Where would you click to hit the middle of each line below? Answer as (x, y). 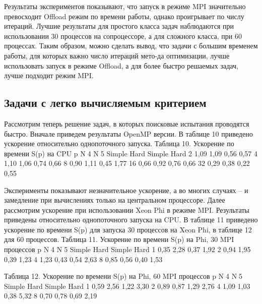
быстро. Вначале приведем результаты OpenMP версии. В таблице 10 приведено (128, 133)
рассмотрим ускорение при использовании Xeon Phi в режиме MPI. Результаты (127, 209)
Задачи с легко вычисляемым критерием (105, 103)
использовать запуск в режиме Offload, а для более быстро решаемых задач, (121, 65)
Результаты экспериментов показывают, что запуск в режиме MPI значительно (125, 6)
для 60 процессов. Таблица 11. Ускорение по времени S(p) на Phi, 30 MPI (119, 239)
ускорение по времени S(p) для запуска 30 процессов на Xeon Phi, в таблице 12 (128, 229)
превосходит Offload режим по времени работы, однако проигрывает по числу (124, 16)
